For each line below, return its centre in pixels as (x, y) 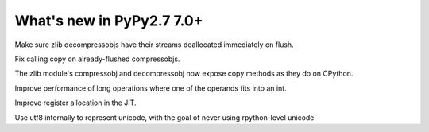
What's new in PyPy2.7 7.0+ (109, 21)
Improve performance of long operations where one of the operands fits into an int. (151, 88)
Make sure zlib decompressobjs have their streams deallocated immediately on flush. (154, 45)
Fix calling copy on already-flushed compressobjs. (97, 59)
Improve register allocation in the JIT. (75, 103)
